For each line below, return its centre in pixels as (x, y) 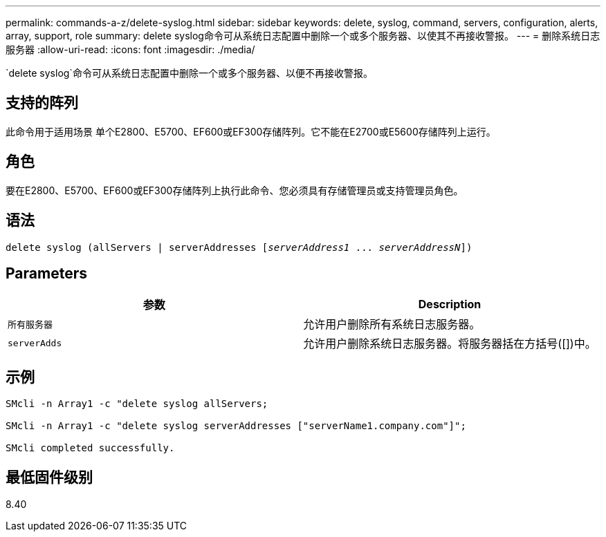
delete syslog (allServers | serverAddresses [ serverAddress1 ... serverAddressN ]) (239, 247)
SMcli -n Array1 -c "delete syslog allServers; (137, 404)
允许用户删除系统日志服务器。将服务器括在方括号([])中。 (450, 344)
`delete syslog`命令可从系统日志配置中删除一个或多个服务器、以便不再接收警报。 (189, 73)
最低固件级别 (49, 477)
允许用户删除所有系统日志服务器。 (392, 324)
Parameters (46, 273)
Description (450, 304)
